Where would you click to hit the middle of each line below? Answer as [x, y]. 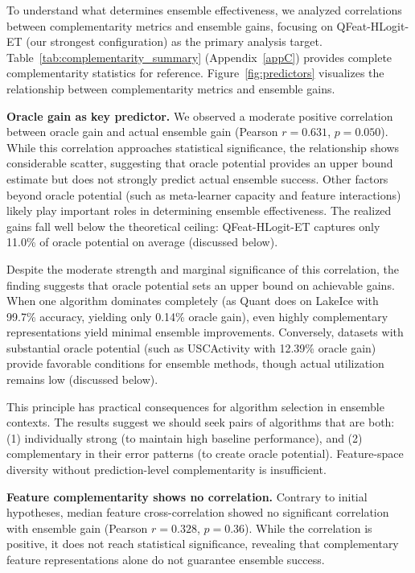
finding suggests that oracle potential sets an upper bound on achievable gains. [201, 284]
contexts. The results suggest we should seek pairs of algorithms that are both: [201, 422]
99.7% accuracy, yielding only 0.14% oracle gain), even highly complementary [197, 316]
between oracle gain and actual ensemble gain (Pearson [142, 132]
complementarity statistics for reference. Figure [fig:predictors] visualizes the [195, 73]
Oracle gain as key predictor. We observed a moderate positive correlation [200, 115]
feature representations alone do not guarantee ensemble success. [166, 559]
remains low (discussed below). [82, 379]
